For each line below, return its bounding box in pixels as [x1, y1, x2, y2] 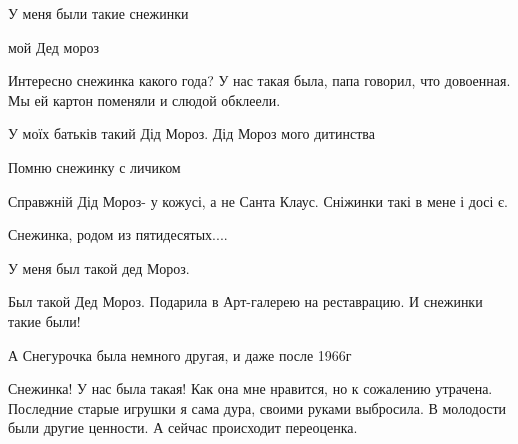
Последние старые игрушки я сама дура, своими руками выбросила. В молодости [8, 397, 507, 418]
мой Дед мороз [8, 36, 99, 57]
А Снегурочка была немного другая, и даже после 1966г [8, 344, 352, 365]
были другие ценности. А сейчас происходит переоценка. [8, 417, 358, 438]
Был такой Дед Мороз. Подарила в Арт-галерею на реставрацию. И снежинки [8, 291, 483, 312]
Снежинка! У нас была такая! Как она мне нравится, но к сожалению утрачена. [8, 378, 493, 399]
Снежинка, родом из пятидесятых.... [8, 224, 228, 245]
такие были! [8, 310, 81, 331]
